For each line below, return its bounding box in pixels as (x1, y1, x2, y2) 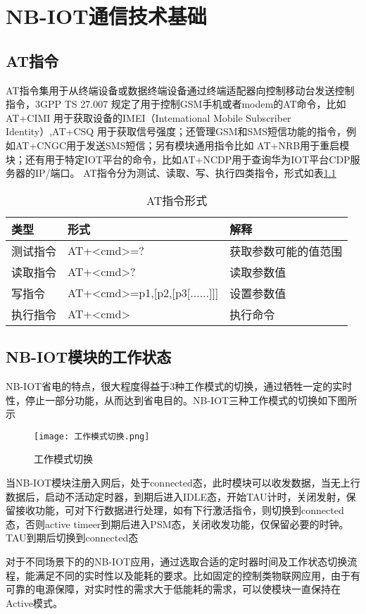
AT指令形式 (146, 192, 208, 208)
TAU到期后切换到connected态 (6, 530, 139, 545)
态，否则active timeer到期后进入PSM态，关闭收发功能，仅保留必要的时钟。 (6, 516, 349, 531)
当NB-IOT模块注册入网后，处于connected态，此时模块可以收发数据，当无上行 (6, 475, 360, 489)
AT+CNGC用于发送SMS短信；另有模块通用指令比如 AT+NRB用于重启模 (15, 137, 350, 152)
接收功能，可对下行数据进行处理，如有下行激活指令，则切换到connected (15, 503, 344, 518)
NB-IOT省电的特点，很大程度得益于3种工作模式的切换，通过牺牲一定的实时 (6, 378, 353, 393)
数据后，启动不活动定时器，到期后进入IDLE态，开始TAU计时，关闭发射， (6, 489, 346, 503)
